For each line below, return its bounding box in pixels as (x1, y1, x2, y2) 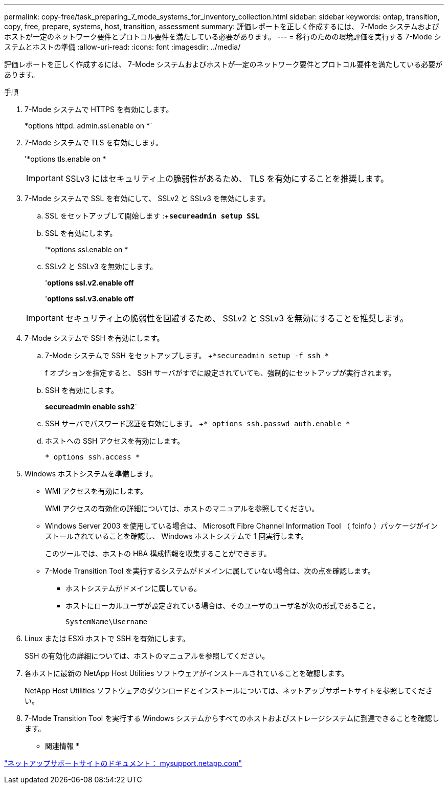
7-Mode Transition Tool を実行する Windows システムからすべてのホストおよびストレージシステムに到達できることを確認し (25, 714, 439, 723)
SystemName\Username (65, 618, 148, 626)
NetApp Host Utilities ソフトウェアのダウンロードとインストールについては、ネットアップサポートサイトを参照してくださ (25, 686, 433, 695)
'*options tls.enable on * (25, 155, 106, 163)
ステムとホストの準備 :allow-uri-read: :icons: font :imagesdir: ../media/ (4, 42, 241, 51)
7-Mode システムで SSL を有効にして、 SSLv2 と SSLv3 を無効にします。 (25, 194, 270, 203)
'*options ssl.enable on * (45, 245, 128, 254)
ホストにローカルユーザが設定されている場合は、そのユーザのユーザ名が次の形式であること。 (65, 601, 380, 610)
